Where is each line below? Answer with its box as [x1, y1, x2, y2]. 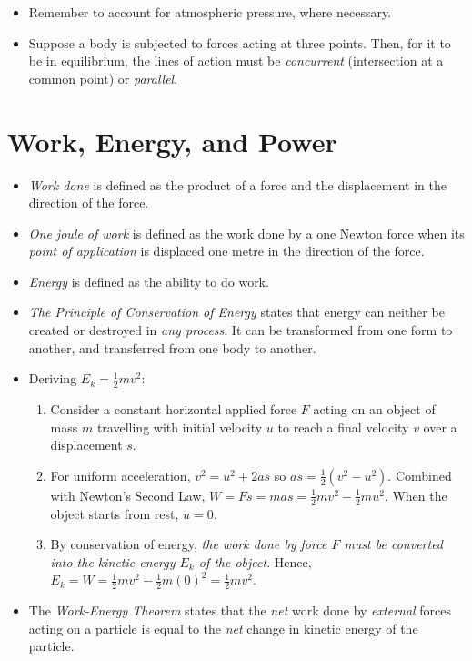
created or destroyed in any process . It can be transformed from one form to [28, 320, 453, 340]
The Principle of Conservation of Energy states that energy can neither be [28, 302, 445, 321]
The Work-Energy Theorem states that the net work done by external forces [28, 601, 452, 620]
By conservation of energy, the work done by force [50, 534, 327, 554]
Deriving [28, 369, 77, 388]
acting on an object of [313, 400, 436, 419]
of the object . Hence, [198, 552, 312, 571]
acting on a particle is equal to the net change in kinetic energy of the [28, 618, 418, 637]
